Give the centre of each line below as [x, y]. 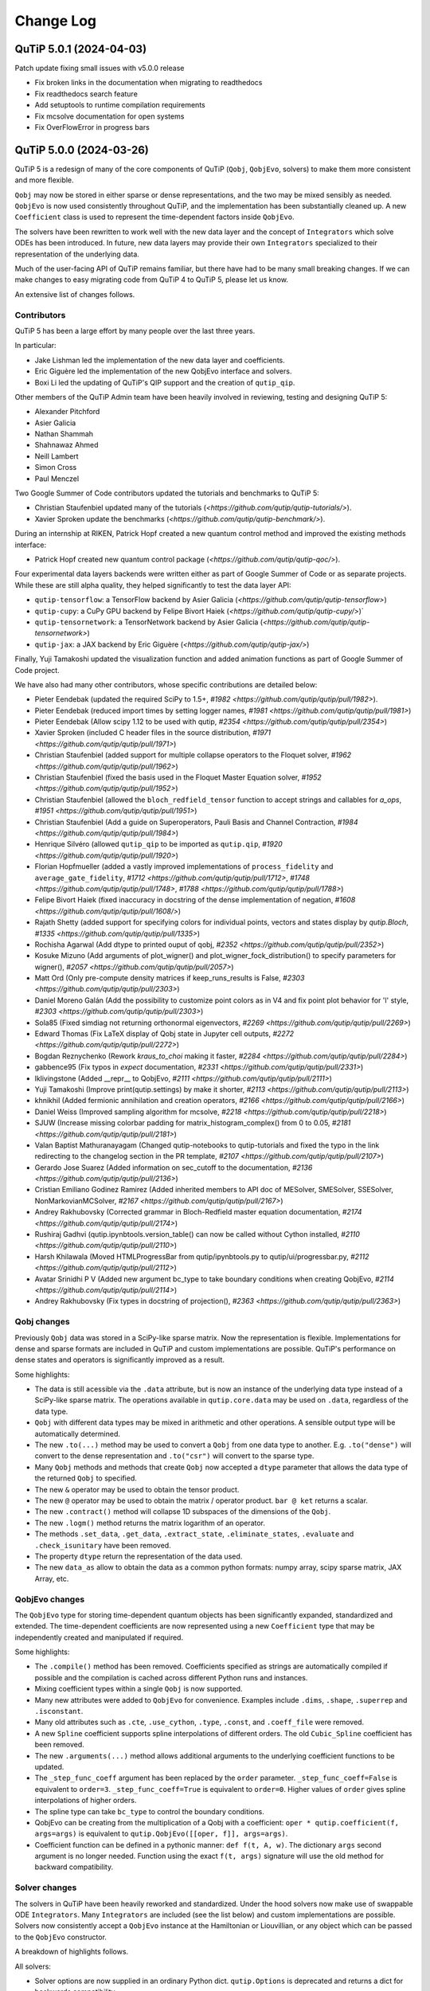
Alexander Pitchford [67, 412]
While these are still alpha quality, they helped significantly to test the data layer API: [153, 585]
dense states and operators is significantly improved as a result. [119, 1360]
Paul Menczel [57, 479]
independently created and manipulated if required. [99, 1637]
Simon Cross [56, 467]
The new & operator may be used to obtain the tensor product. [137, 1489]
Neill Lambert [57, 456]
